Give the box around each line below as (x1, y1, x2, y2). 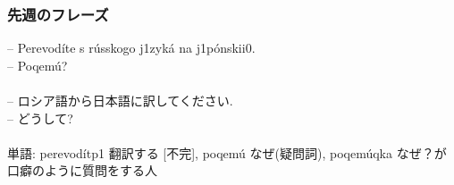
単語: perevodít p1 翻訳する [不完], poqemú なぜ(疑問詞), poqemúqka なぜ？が (7, 143, 447, 162)
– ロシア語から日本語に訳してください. (7, 91, 233, 109)
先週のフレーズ (7, 3, 109, 25)
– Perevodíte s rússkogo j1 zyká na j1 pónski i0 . (7, 38, 256, 57)
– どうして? (7, 108, 73, 127)
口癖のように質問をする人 (7, 161, 157, 180)
